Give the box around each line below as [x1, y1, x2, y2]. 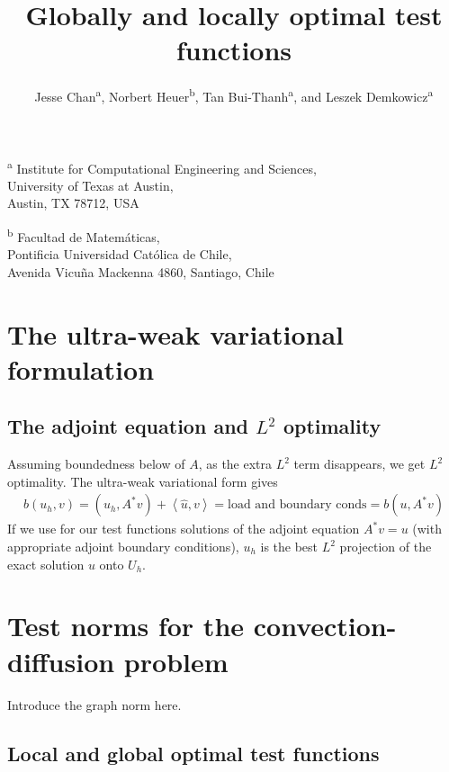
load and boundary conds [228, 498, 367, 512]
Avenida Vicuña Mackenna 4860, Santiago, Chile [7, 262, 274, 281]
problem [123, 642, 229, 679]
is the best [260, 537, 319, 556]
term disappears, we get [293, 454, 426, 473]
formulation [7, 350, 155, 387]
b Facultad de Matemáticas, [7, 225, 160, 246]
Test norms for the [7, 607, 245, 644]
